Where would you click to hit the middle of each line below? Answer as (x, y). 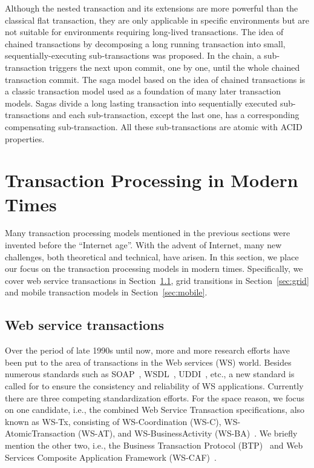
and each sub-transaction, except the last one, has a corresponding (176, 115)
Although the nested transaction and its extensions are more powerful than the (152, 8)
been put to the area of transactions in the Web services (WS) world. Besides (148, 362)
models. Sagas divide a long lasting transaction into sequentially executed (141, 103)
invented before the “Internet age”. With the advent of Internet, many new (143, 245)
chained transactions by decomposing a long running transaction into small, (145, 43)
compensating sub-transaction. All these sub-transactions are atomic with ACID (154, 126)
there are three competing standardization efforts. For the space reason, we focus (155, 397)
